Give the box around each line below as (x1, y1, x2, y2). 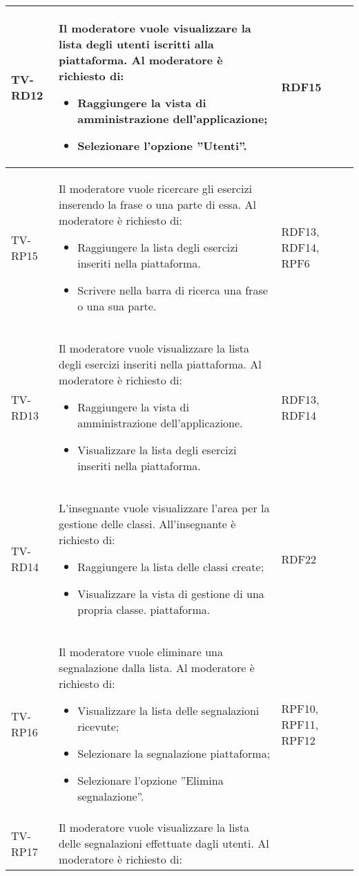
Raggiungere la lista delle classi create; (77, 559, 264, 575)
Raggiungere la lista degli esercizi (77, 239, 238, 255)
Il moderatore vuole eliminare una (59, 644, 223, 660)
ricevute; (77, 718, 119, 734)
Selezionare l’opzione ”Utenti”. (77, 138, 247, 153)
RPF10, (281, 700, 319, 716)
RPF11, (281, 716, 319, 732)
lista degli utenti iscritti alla (59, 36, 214, 52)
